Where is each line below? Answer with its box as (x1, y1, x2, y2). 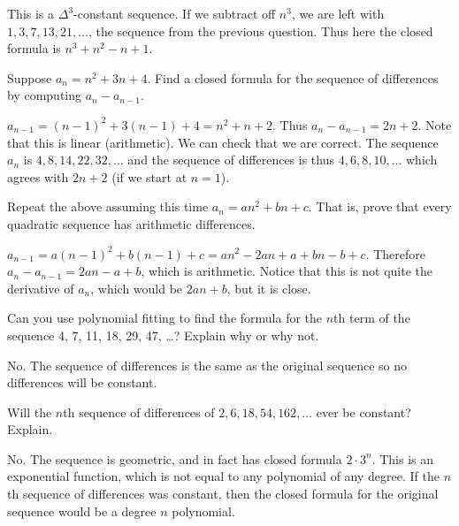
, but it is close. (226, 278, 311, 297)
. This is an (371, 449, 433, 468)
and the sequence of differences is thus (127, 150, 335, 169)
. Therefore (365, 244, 425, 263)
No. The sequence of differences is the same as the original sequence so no (7, 355, 408, 374)
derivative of (7, 278, 74, 297)
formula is (7, 39, 61, 57)
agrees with (7, 167, 69, 186)
